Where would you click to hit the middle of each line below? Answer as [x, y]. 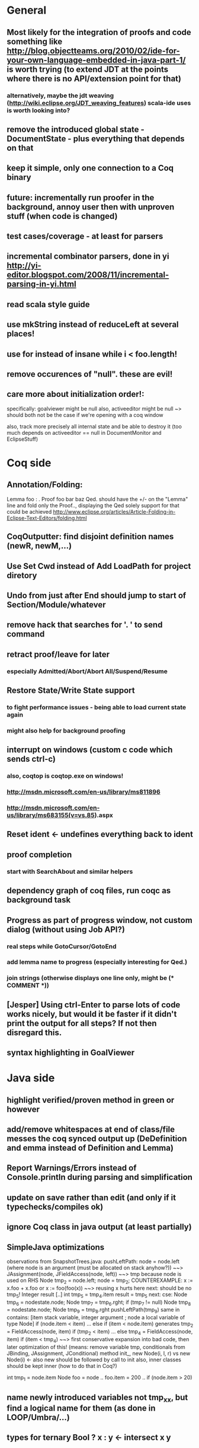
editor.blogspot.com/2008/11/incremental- [88, 275]
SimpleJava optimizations [56, 1247]
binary [19, 178]
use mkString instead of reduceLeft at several [93, 325]
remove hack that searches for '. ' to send [85, 625]
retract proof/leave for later [58, 654]
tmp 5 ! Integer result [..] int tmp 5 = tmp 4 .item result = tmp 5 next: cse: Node [97, 1295]
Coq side [29, 463]
